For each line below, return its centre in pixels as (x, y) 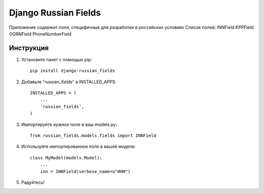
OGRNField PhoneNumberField (40, 34)
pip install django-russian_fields (73, 71)
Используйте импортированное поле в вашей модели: (78, 147)
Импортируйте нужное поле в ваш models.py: (69, 124)
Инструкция (29, 48)
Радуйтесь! (33, 182)
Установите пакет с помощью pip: (57, 59)
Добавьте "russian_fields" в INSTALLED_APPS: (69, 82)
